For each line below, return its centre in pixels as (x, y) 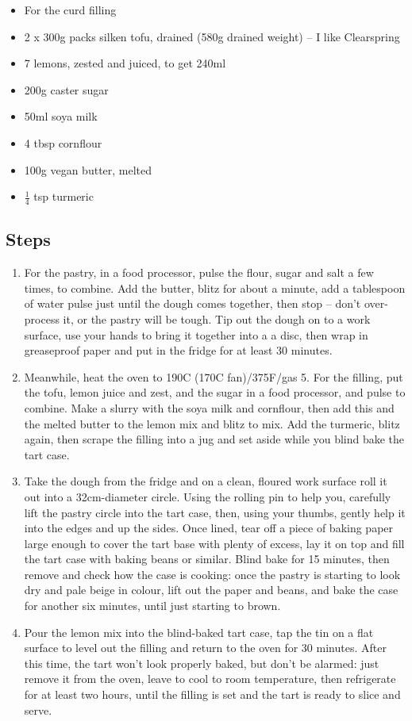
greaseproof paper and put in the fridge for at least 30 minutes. (178, 350)
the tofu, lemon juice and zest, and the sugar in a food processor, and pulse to (215, 392)
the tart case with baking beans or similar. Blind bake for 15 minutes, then (207, 559)
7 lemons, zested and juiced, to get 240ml (125, 63)
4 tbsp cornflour (63, 142)
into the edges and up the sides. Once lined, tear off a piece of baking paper (209, 528)
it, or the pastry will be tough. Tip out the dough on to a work (217, 318)
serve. (38, 709)
